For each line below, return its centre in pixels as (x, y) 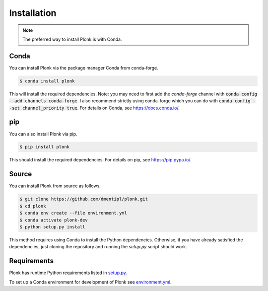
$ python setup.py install (52, 227)
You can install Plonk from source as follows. (55, 186)
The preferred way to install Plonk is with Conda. (72, 39)
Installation (33, 13)
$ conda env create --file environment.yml (73, 213)
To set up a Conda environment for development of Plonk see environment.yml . (90, 282)
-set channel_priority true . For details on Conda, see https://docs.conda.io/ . (94, 108)
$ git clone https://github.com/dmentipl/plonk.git (84, 199)
